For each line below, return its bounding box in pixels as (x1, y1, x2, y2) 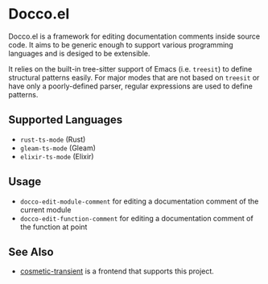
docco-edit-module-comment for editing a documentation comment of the (19, 196, 259, 206)
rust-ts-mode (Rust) (19, 134, 86, 144)
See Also (8, 245, 54, 258)
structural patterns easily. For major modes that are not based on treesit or (8, 72, 260, 82)
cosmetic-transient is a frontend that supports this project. (19, 266, 215, 276)
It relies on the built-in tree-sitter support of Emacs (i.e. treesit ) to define (8, 64, 253, 73)
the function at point (19, 222, 88, 232)
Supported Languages (8, 113, 123, 127)
